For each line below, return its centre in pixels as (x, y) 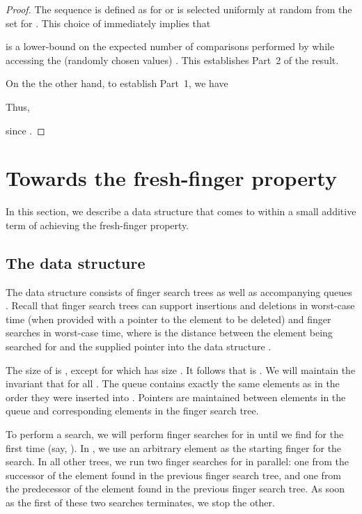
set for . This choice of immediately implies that (108, 23)
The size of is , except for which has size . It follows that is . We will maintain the (181, 369)
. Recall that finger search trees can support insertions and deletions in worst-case (180, 305)
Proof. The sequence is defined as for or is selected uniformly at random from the (179, 9)
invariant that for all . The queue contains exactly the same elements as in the (173, 383)
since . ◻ (25, 130)
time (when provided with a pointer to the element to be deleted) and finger (168, 319)
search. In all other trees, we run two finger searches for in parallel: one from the (177, 461)
